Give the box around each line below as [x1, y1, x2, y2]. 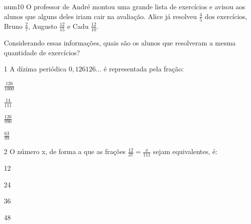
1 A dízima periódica [4, 64, 66, 74]
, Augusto [28, 21, 57, 31]
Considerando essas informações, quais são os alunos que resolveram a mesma [4, 38, 236, 48]
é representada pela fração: [104, 64, 184, 74]
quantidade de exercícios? [4, 47, 80, 57]
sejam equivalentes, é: [153, 146, 218, 157]
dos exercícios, [205, 11, 248, 21]
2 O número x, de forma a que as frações [4, 146, 126, 157]
